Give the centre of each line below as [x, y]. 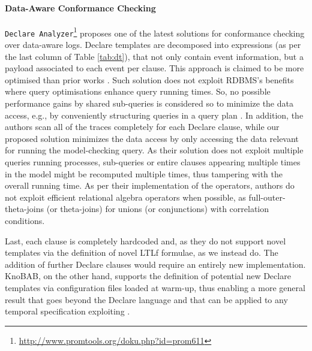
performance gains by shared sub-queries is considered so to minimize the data [149, 103]
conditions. [25, 221]
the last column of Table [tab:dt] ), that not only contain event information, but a [154, 56]
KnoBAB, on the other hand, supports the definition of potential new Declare [148, 276]
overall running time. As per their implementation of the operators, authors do [150, 185]
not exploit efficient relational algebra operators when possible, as [125, 197]
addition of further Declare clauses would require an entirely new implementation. [155, 264]
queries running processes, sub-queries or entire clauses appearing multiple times [153, 162]
